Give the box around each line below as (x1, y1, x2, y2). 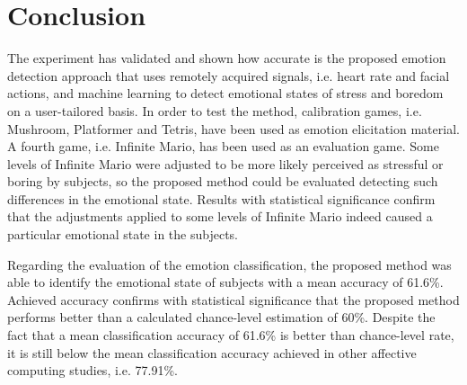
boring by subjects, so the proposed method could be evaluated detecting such (7, 172, 438, 191)
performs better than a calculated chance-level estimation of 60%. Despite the (7, 308, 436, 327)
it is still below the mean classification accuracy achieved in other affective (7, 343, 417, 362)
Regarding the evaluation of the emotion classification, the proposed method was (7, 255, 452, 273)
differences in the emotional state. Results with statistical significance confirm (7, 189, 436, 208)
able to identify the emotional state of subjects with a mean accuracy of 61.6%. (7, 273, 444, 291)
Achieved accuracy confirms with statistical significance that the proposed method (7, 290, 460, 309)
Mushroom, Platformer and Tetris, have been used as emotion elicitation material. (7, 119, 460, 138)
